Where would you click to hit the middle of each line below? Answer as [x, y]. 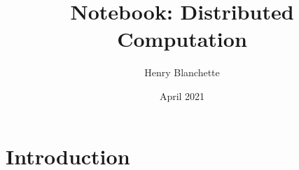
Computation [182, 39]
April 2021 [182, 95]
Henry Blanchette [182, 72]
